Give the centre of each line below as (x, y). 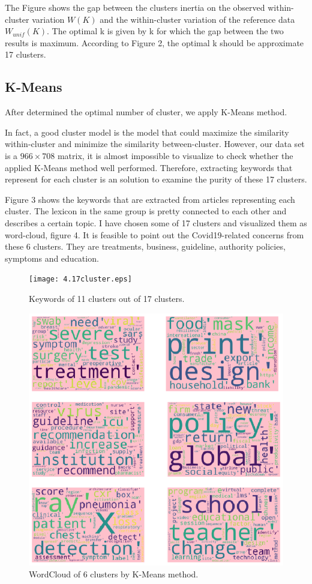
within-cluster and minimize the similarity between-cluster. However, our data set (155, 144)
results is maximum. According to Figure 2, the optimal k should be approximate (154, 42)
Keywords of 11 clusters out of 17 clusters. (107, 298)
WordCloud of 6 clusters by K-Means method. (114, 573)
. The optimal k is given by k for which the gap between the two (165, 31)
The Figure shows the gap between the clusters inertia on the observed (135, 7)
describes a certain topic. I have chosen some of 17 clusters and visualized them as (156, 222)
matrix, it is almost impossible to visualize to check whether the (175, 155)
